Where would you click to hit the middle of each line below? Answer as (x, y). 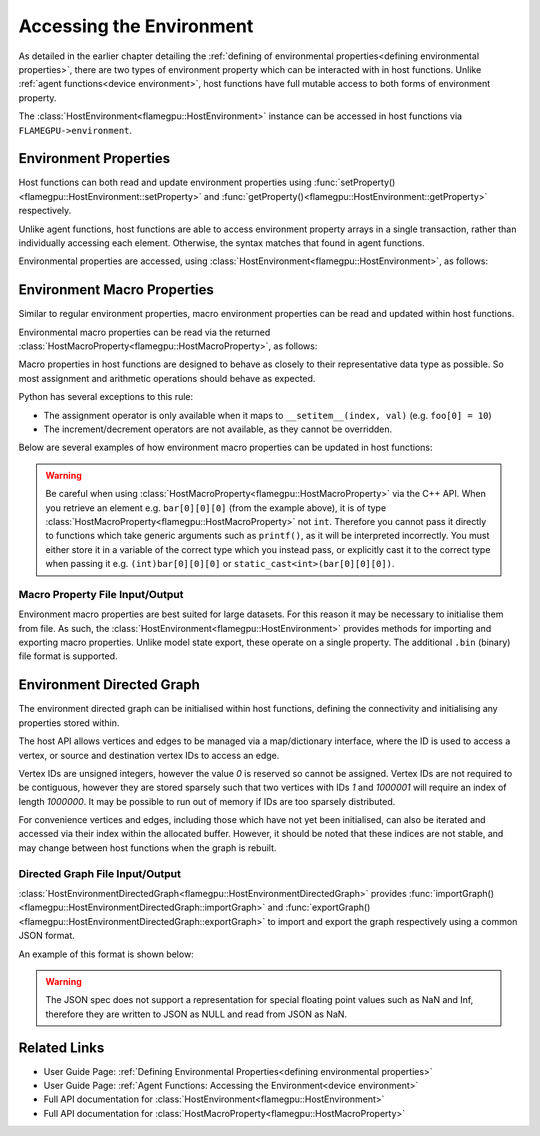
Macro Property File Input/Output (101, 594)
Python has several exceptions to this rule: (106, 397)
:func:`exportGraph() (328, 907)
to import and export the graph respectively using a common (392, 921)
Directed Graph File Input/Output (100, 873)
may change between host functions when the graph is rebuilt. (147, 847)
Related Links (61, 1047)
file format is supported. (68, 656)
